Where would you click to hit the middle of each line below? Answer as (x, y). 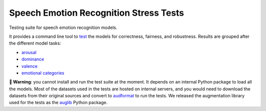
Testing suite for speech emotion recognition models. (63, 28)
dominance (33, 59)
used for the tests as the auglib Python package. (58, 103)
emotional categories (43, 73)
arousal (29, 52)
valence (30, 66)
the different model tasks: (35, 43)
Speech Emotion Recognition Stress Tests (97, 13)
